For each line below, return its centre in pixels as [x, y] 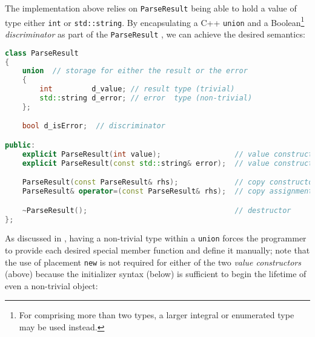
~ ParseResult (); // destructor [157, 210]
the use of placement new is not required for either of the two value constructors [153, 262]
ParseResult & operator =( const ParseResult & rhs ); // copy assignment [167, 191]
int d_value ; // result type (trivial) [137, 89]
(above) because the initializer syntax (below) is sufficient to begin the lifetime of [156, 274]
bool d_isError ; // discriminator [94, 126]
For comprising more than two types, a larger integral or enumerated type [157, 315]
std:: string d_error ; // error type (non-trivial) [146, 98]
